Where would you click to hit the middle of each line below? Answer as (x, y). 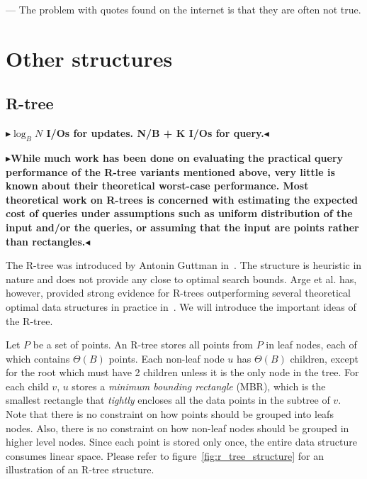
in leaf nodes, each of (311, 345)
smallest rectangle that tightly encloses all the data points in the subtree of (168, 400)
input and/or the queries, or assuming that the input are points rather (182, 227)
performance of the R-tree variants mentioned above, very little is (170, 171)
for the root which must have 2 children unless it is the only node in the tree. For (182, 372)
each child (27, 386)
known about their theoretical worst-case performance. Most (157, 186)
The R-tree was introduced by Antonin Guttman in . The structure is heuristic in (184, 265)
